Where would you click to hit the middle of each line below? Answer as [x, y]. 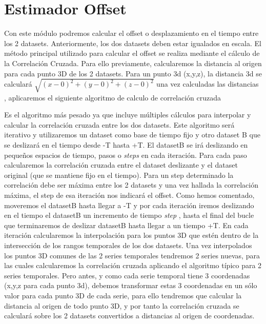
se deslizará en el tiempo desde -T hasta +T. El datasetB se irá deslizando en [126, 145]
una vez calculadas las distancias [208, 84]
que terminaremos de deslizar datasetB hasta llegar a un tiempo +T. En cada [126, 225]
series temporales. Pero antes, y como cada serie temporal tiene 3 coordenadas [127, 275]
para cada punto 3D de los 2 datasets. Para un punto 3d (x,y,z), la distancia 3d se [133, 73]
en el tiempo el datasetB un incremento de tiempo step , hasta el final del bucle [129, 215]
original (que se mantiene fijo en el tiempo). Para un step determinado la [119, 175]
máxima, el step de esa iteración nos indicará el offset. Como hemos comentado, [129, 195]
